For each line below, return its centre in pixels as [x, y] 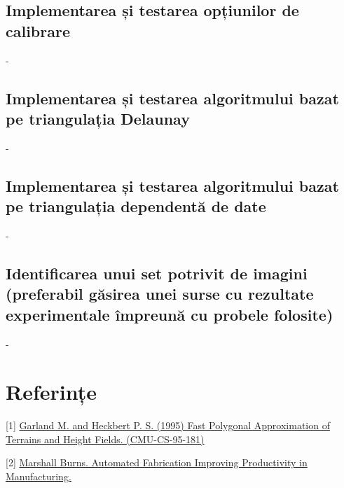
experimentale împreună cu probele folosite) [170, 314]
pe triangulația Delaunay [98, 118]
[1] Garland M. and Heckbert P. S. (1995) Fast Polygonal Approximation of [168, 425]
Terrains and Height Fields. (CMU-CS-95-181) [105, 439]
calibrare [38, 30]
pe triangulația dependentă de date [136, 206]
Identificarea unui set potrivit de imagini [157, 273]
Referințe [51, 392]
